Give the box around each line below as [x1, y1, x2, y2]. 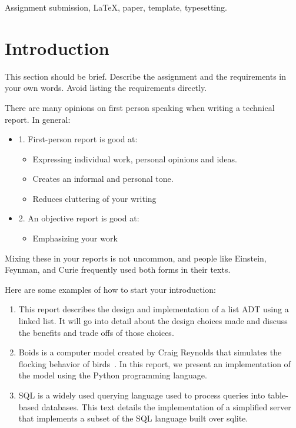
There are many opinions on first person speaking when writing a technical [5, 101, 275, 113]
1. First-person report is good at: [18, 133, 138, 145]
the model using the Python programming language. [18, 369, 207, 381]
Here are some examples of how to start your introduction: [5, 283, 216, 295]
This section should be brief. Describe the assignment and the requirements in [5, 70, 287, 82]
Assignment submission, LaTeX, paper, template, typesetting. [5, 1, 227, 13]
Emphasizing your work [32, 232, 118, 244]
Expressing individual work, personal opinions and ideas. [32, 152, 237, 165]
